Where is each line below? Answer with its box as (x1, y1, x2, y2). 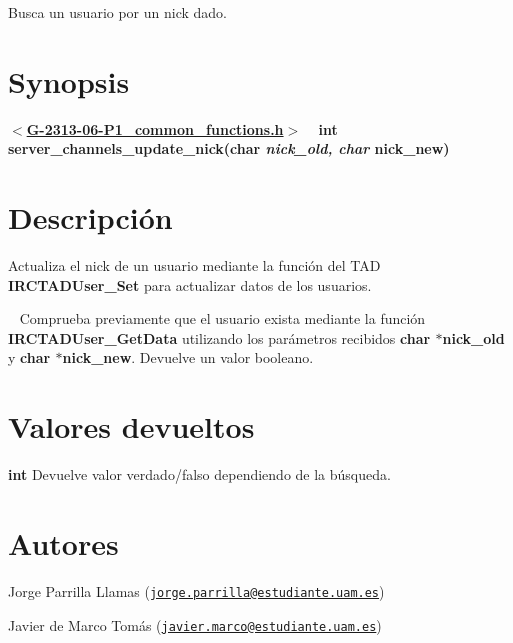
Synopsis (8, 60, 130, 101)
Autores (8, 522, 119, 563)
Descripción (8, 197, 173, 238)
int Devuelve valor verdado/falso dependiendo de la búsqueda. (8, 464, 391, 485)
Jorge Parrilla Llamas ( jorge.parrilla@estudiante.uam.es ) (8, 580, 385, 601)
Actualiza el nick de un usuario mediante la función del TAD (8, 255, 381, 276)
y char (8, 347, 51, 368)
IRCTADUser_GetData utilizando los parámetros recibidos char (8, 327, 431, 348)
